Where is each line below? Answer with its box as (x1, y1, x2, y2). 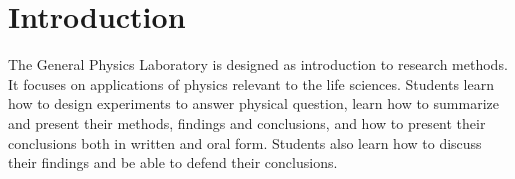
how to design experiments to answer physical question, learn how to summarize (8, 93, 499, 114)
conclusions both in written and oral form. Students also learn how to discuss (8, 132, 482, 153)
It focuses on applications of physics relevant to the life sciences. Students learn (8, 73, 494, 94)
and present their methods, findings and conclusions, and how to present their (8, 112, 486, 133)
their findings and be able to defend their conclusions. (8, 152, 338, 173)
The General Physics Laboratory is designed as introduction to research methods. (8, 54, 508, 75)
